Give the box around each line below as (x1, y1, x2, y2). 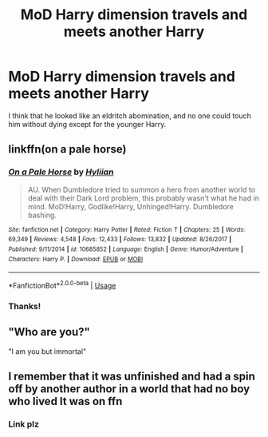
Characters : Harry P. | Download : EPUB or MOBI (8, 255, 144, 263)
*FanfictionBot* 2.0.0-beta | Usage (8, 280, 116, 290)
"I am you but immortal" (8, 346, 87, 356)
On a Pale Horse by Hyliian (8, 166, 114, 177)
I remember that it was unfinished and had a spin (8, 370, 255, 383)
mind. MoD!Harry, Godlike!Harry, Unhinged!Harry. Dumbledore (27, 201, 234, 211)
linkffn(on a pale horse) (8, 142, 127, 157)
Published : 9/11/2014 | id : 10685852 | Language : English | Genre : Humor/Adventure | (8, 245, 243, 253)
